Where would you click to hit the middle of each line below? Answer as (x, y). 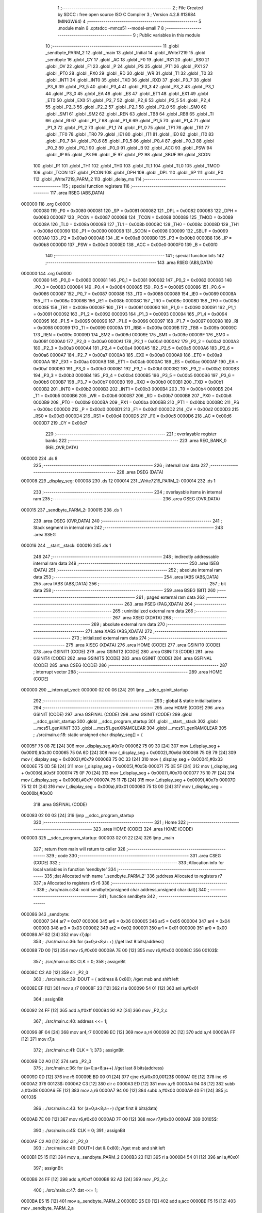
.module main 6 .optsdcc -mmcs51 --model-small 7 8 (111, 28)
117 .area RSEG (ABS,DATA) (77, 193)
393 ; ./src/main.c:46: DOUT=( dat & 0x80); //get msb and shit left (99, 1148)
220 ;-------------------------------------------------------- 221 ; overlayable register (131, 434)
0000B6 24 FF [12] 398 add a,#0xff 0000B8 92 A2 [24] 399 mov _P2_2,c (94, 1179)
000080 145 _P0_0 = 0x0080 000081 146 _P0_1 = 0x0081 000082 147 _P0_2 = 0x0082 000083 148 (133, 280)
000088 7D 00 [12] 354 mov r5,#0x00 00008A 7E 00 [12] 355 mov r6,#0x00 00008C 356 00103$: (120, 951)
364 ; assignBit (48, 999)
